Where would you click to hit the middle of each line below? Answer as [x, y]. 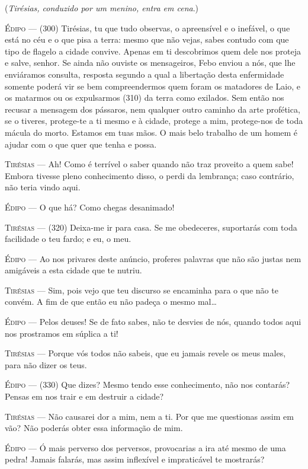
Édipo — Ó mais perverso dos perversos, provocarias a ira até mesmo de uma [145, 447]
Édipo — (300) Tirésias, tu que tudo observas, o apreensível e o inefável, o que [147, 28]
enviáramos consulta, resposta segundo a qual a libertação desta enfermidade [145, 74]
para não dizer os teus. [46, 364]
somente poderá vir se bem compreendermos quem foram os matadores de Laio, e [153, 86]
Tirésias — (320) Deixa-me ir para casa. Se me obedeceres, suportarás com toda [151, 227]
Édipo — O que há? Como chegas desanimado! [90, 207]
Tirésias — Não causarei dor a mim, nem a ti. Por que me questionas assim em [149, 416]
